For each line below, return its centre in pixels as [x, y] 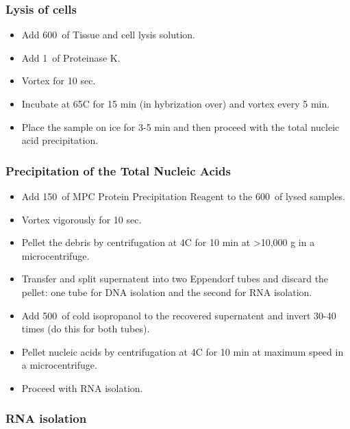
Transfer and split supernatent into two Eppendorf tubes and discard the [175, 279]
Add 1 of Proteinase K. [71, 57]
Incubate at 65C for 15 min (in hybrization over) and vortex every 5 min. [176, 103]
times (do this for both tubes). [86, 329]
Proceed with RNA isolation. [82, 388]
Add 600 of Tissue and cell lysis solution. [108, 35]
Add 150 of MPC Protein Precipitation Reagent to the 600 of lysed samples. [183, 196]
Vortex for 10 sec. [59, 81]
